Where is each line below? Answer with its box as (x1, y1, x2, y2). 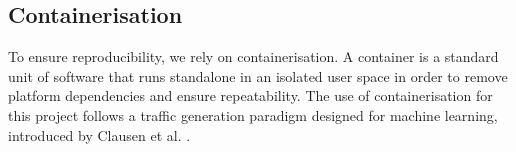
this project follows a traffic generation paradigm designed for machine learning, (8, 104, 498, 125)
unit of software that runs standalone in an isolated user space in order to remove (8, 65, 508, 86)
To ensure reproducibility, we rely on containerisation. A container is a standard (8, 46, 499, 67)
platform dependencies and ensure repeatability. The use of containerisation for (8, 85, 493, 106)
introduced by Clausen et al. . (8, 124, 191, 145)
